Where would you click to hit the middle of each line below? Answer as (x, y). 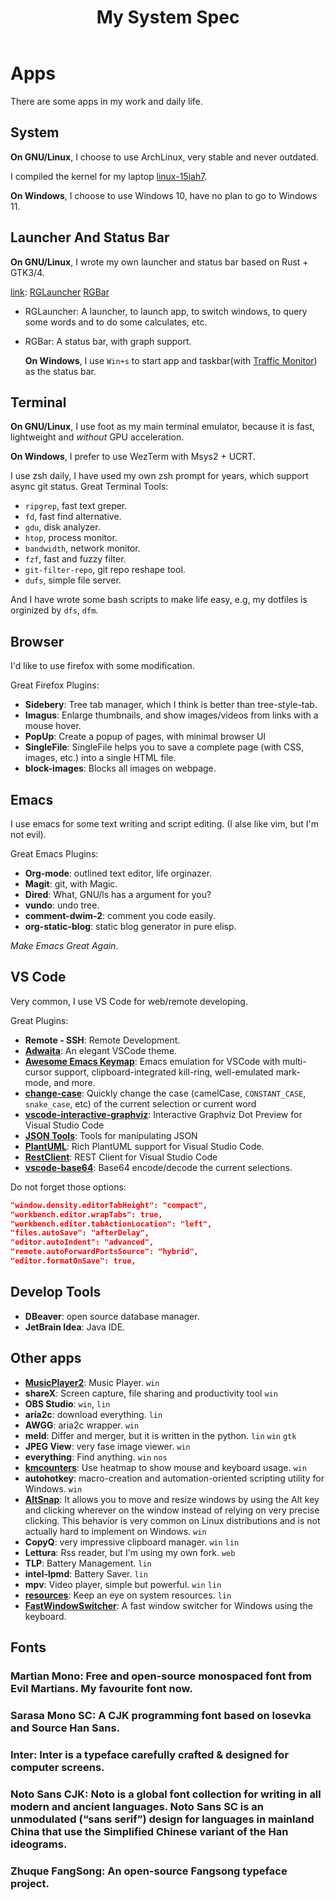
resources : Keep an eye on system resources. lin (128, 1595)
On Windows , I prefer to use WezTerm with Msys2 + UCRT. (133, 457)
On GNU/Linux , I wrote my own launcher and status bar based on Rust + (159, 262)
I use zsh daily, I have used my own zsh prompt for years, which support (159, 476)
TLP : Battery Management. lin (88, 1563)
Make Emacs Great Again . (64, 945)
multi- (294, 1061)
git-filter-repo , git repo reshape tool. (105, 570)
